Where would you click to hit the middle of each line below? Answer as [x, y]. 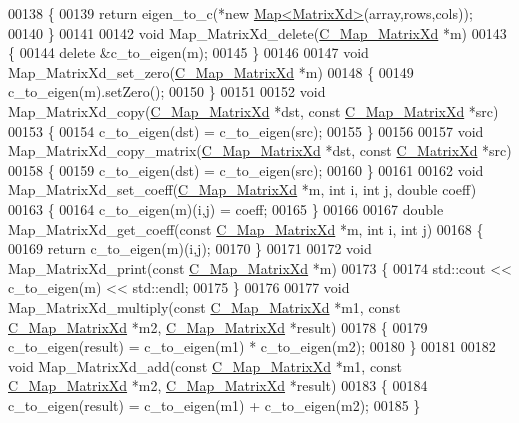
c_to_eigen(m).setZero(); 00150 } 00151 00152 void [167, 91]
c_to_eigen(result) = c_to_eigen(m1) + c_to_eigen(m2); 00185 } [214, 404]
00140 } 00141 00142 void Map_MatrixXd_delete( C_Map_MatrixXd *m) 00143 [257, 32]
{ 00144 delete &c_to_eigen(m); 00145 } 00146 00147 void [188, 52]
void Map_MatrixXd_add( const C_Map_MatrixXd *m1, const [205, 365]
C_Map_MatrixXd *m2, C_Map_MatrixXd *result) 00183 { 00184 [218, 385]
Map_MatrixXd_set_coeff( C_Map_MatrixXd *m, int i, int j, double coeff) [242, 189]
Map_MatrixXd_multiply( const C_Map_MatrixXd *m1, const [204, 306]
